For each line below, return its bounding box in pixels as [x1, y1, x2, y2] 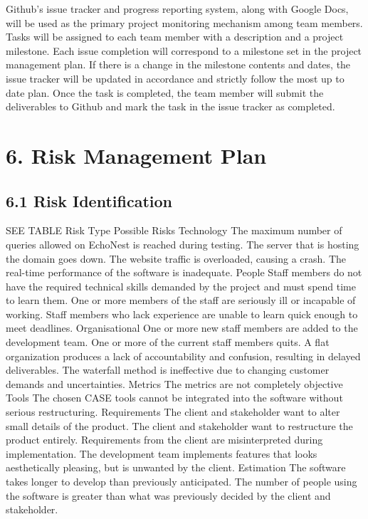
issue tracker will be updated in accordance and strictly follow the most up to [6, 70, 345, 85]
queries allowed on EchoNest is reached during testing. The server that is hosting [6, 236, 359, 251]
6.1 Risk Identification [6, 189, 172, 211]
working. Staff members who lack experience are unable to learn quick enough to [6, 306, 358, 321]
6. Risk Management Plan [6, 140, 267, 169]
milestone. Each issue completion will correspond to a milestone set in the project [6, 43, 362, 58]
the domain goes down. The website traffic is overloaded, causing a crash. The [6, 251, 347, 266]
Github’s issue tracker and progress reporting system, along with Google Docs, [6, 1, 349, 16]
